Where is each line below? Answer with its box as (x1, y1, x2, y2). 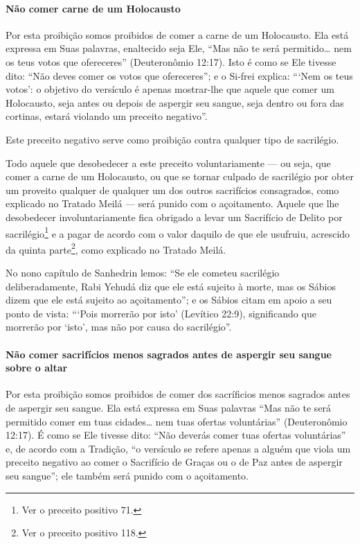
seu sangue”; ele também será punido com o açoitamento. (6, 468, 249, 482)
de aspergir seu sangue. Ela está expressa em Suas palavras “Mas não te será (6, 400, 332, 414)
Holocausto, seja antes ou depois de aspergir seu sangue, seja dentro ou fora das (6, 95, 344, 109)
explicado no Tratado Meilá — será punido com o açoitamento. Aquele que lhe (6, 196, 339, 211)
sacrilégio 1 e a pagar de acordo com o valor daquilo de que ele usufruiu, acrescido (6, 224, 350, 240)
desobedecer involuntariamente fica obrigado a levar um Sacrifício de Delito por (6, 209, 343, 224)
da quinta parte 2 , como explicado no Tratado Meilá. (6, 240, 226, 256)
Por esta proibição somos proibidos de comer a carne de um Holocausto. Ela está (6, 27, 349, 42)
